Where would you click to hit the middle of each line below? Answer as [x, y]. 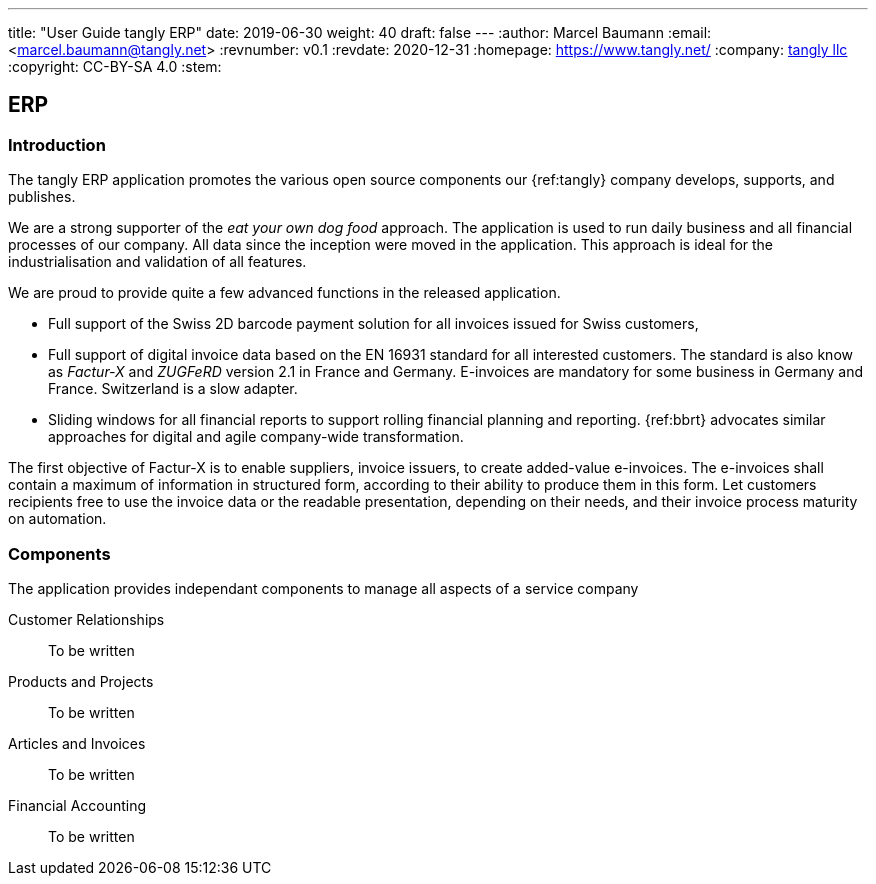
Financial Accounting [77, 805]
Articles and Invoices [77, 743]
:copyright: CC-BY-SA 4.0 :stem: [115, 66]
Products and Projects [81, 681]
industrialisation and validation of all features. [157, 262]
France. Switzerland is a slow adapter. [173, 389]
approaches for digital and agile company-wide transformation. [256, 437]
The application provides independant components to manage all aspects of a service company [323, 588]
